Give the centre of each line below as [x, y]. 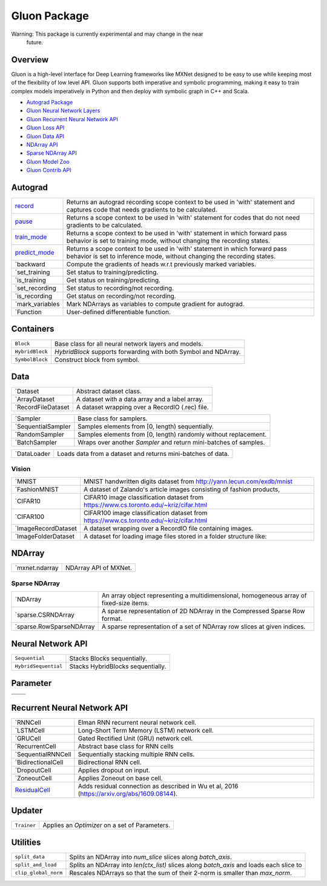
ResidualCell [33, 790]
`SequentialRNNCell [43, 754]
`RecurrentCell [35, 746]
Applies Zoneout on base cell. [120, 778]
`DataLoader [33, 454]
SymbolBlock [31, 360]
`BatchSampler [36, 443]
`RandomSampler [40, 435]
